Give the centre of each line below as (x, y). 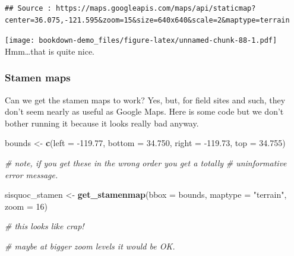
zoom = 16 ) (26, 206)
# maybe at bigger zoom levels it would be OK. (90, 246)
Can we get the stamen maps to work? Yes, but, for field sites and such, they (145, 99)
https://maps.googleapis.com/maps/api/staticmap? (156, 8)
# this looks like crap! (45, 226)
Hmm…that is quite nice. (50, 51)
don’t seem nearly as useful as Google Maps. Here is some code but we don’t (144, 111)
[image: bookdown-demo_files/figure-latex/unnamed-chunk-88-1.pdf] (141, 41)
